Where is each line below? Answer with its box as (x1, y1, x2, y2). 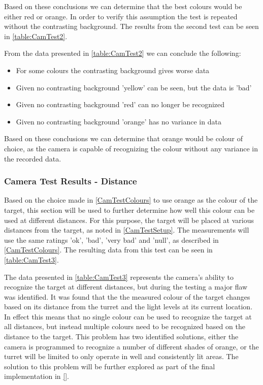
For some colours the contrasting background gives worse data (16, 65, 210, 75)
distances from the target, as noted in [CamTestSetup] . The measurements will (4, 224, 249, 235)
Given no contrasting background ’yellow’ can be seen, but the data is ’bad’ (16, 82, 252, 92)
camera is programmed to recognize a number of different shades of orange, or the (4, 341, 259, 351)
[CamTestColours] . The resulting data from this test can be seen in (4, 244, 213, 255)
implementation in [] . (4, 371, 69, 381)
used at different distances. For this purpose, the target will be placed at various (4, 214, 254, 225)
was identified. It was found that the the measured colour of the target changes (4, 291, 250, 302)
